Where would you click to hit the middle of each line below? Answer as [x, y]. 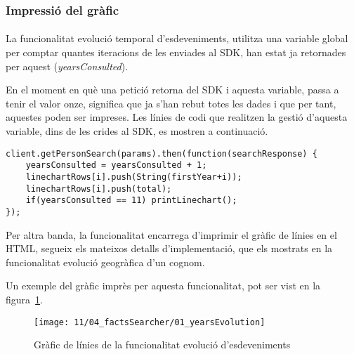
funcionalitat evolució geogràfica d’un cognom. [105, 262]
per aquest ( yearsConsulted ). [67, 66]
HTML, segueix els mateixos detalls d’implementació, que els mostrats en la [169, 248]
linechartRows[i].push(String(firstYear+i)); [134, 177]
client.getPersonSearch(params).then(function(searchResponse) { [162, 153]
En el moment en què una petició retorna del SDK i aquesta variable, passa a [172, 90]
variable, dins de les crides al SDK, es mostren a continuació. [137, 131]
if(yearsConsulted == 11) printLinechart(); [131, 201]
